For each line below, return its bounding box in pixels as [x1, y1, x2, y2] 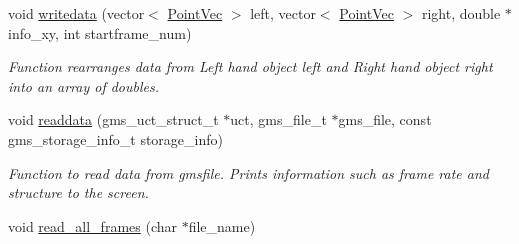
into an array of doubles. [8, 75, 160, 96]
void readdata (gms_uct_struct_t [8, 109, 219, 130]
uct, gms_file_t [230, 109, 327, 130]
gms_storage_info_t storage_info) [8, 128, 223, 149]
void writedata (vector [8, 3, 145, 23]
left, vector [250, 3, 316, 23]
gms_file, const [338, 109, 432, 130]
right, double [421, 3, 501, 23]
